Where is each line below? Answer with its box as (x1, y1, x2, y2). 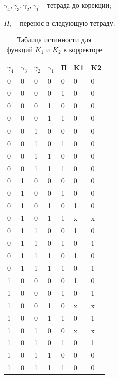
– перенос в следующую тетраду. (14, 17, 115, 28)
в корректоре (63, 44, 102, 54)
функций (6, 44, 33, 54)
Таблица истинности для (17, 34, 92, 45)
